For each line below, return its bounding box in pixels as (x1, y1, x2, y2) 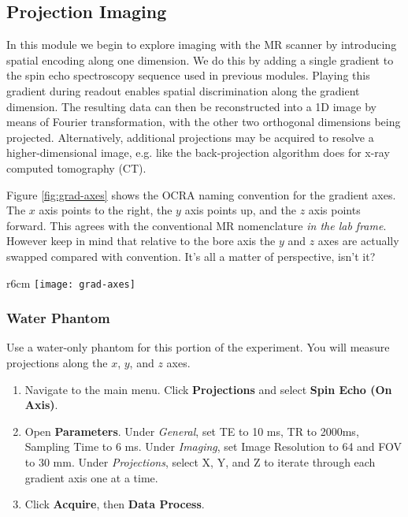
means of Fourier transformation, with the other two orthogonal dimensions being (6, 113, 401, 130)
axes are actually (317, 232, 399, 249)
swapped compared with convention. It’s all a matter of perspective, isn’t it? (6, 247, 376, 264)
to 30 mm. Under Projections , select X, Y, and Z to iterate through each (24, 453, 376, 470)
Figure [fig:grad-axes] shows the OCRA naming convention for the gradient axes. (6, 186, 396, 203)
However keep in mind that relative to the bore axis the (6, 232, 276, 249)
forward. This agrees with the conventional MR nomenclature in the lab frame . (6, 217, 387, 233)
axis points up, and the (184, 202, 296, 218)
